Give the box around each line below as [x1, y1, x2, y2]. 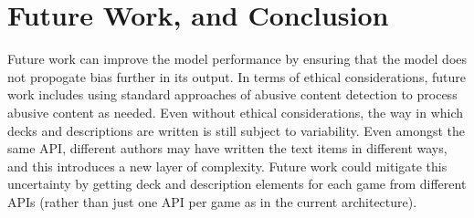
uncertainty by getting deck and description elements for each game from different [7, 174, 467, 193]
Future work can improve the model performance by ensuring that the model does [7, 49, 468, 68]
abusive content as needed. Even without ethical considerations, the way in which [7, 102, 464, 121]
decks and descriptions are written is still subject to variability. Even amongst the [7, 120, 466, 140]
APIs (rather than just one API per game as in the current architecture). [7, 192, 417, 211]
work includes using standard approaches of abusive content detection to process [7, 85, 458, 104]
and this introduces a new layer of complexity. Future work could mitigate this [7, 156, 448, 175]
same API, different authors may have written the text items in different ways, [7, 139, 448, 158]
